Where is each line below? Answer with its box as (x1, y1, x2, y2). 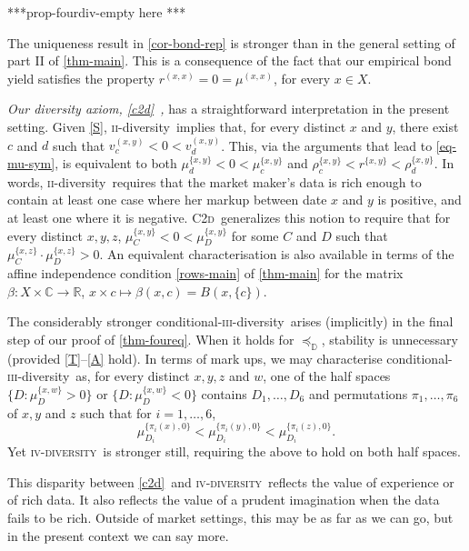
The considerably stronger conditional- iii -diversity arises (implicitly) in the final (7, 312, 454, 331)
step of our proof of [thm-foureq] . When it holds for (7, 329, 294, 348)
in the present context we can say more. (7, 526, 229, 545)
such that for (80, 403, 152, 422)
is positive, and (377, 190, 462, 209)
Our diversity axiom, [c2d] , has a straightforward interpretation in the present (7, 99, 450, 118)
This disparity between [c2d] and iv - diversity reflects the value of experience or (7, 472, 454, 491)
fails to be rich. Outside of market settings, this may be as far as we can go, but (7, 508, 454, 527)
